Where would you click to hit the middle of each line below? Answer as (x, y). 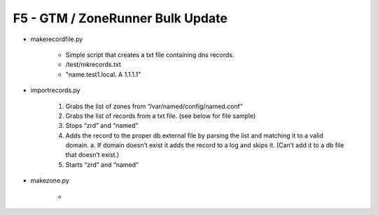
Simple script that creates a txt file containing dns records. (150, 54)
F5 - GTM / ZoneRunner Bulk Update (120, 18)
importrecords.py (55, 90)
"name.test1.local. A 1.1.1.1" (103, 74)
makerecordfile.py (57, 39)
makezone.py (50, 181)
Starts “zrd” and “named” (102, 165)
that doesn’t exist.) (92, 155)
